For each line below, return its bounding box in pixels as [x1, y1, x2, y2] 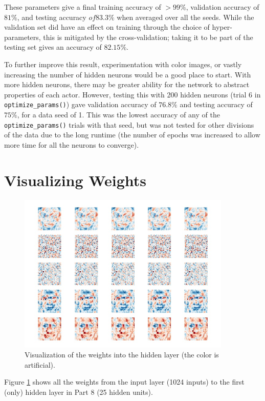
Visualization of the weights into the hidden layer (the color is [25, 349, 219, 360]
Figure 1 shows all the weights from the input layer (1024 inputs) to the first [4, 376, 245, 387]
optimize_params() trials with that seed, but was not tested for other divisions [4, 119, 254, 130]
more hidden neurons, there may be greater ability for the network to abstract [4, 79, 250, 90]
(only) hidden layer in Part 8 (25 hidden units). [4, 386, 153, 397]
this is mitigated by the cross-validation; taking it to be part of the [43, 31, 253, 42]
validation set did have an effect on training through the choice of [4, 22, 210, 32]
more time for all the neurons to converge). [4, 139, 139, 150]
